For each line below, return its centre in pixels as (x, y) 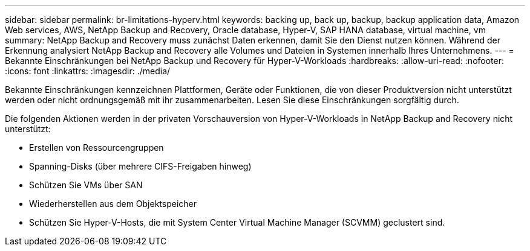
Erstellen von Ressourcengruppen (97, 148)
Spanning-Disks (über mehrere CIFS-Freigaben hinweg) (140, 166)
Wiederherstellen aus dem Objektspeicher (113, 204)
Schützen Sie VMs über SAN (86, 185)
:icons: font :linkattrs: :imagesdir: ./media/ (88, 71)
